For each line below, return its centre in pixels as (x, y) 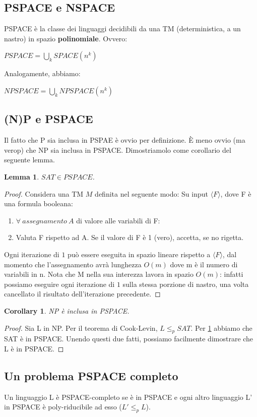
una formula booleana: (39, 203)
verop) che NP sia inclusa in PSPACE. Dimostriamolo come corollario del (118, 150)
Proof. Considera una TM (44, 193)
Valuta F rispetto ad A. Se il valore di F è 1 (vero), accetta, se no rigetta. (130, 237)
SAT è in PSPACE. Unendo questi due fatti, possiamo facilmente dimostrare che (129, 339)
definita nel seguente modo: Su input (151, 193)
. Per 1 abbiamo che (221, 327)
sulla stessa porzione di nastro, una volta (186, 284)
